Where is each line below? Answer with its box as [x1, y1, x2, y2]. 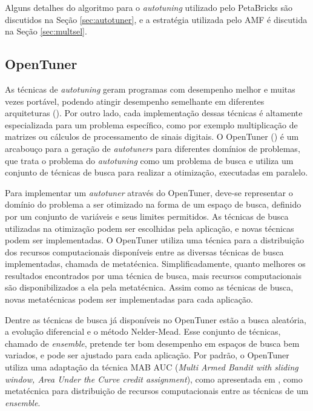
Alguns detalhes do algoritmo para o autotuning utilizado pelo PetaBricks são [5, 1, 293, 13]
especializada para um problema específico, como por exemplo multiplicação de [5, 118, 298, 131]
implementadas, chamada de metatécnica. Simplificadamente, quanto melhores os [5, 257, 306, 270]
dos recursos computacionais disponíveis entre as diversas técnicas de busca [5, 245, 284, 258]
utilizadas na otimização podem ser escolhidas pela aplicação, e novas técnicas [5, 222, 294, 234]
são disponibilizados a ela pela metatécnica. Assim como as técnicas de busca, [5, 281, 294, 294]
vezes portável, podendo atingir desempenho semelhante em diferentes [5, 94, 265, 107]
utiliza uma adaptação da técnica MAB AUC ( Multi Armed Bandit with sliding [5, 361, 298, 373]
